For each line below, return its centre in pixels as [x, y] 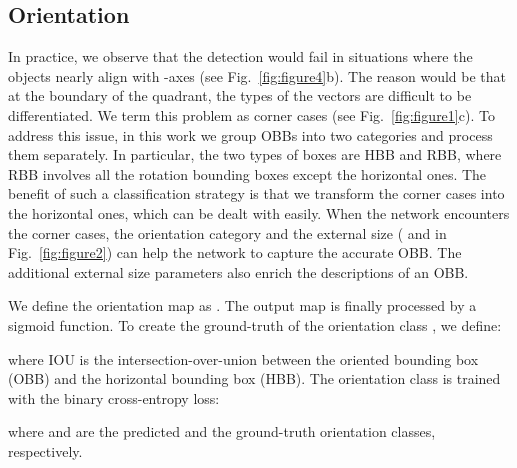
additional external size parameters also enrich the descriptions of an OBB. [238, 271]
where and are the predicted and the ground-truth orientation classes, [222, 431]
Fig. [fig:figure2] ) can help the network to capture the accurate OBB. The [235, 252]
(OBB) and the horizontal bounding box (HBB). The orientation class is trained [254, 378]
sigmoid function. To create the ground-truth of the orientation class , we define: [255, 324]
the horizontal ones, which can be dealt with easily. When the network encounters [259, 212]
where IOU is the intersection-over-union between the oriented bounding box [243, 358]
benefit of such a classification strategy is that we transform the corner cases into [256, 193]
